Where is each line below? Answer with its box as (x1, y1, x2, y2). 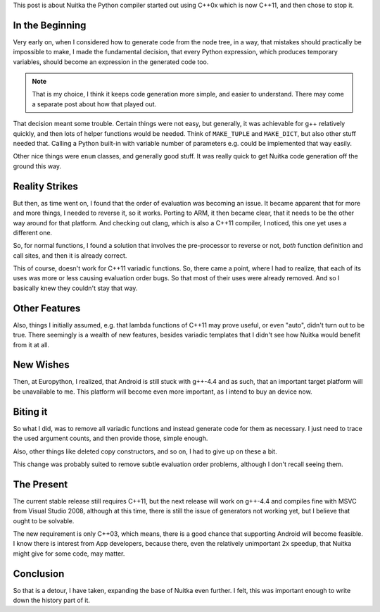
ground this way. (13, 162, 62, 170)
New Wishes (13, 359, 70, 371)
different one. (13, 228, 53, 237)
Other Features (13, 302, 81, 314)
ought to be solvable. (13, 516, 75, 525)
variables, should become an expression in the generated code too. (13, 57, 209, 66)
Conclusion (13, 568, 65, 580)
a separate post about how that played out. (32, 99, 157, 108)
